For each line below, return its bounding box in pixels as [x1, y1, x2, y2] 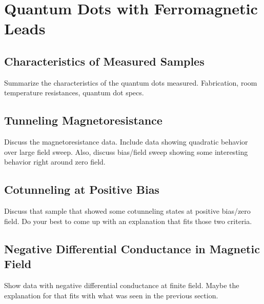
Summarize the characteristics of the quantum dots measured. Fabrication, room [4, 77, 257, 88]
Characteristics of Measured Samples [4, 53, 205, 69]
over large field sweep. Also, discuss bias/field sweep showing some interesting [4, 146, 248, 157]
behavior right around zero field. [4, 156, 106, 167]
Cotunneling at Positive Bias [4, 181, 159, 197]
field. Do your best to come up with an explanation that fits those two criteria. [4, 215, 252, 226]
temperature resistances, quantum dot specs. [4, 87, 144, 98]
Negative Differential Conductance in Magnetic [4, 240, 260, 256]
